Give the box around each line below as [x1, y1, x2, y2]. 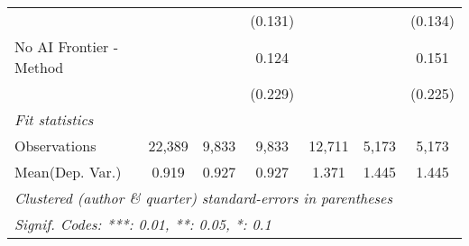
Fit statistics [14, 109, 94, 130]
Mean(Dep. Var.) [14, 161, 122, 182]
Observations [14, 135, 97, 156]
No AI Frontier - [14, 36, 118, 57]
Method [14, 57, 64, 77]
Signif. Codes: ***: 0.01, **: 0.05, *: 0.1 [14, 214, 271, 234]
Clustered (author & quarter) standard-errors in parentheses [14, 187, 392, 208]
